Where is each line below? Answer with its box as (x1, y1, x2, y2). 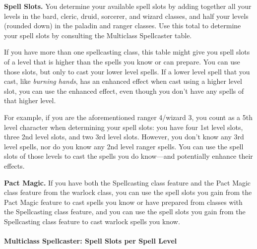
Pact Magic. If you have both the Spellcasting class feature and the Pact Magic (4, 177, 251, 187)
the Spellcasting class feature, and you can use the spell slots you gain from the (4, 206, 246, 217)
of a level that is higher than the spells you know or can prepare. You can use (4, 56, 240, 66)
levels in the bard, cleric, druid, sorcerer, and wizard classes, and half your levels (4, 10, 249, 21)
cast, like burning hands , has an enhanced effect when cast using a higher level (4, 76, 242, 86)
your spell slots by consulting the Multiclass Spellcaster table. (4, 30, 192, 40)
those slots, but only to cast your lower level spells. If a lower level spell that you (4, 66, 250, 76)
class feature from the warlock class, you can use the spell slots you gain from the (4, 187, 252, 197)
